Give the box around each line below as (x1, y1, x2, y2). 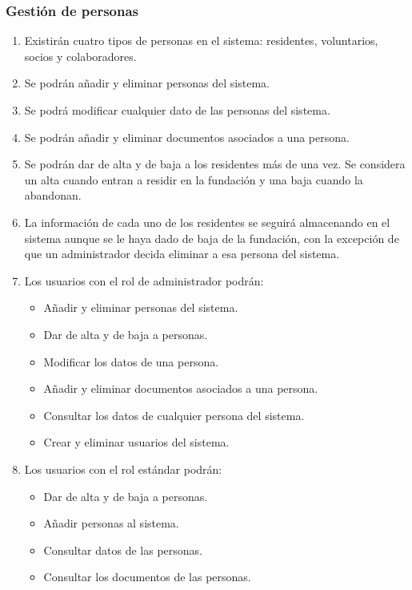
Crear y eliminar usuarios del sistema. (43, 434, 230, 451)
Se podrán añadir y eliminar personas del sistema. (24, 75, 270, 91)
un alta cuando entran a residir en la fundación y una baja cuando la (24, 171, 363, 188)
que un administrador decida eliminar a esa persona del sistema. (24, 245, 340, 262)
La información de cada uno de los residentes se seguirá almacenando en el (24, 213, 390, 230)
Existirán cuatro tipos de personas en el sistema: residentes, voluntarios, (24, 32, 378, 49)
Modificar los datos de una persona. (43, 353, 219, 370)
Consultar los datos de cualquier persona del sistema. (43, 406, 305, 423)
